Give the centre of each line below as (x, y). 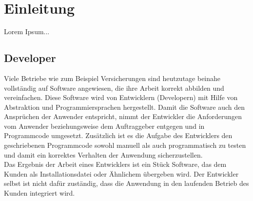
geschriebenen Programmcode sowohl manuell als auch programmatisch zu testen (125, 145)
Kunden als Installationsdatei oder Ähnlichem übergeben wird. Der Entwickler (121, 173)
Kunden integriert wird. (39, 193)
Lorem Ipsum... (27, 31)
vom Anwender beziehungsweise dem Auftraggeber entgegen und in (104, 126)
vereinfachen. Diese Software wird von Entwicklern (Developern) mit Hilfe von (121, 97)
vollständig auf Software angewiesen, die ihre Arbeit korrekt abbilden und (114, 88)
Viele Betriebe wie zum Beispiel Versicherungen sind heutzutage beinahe (112, 78)
